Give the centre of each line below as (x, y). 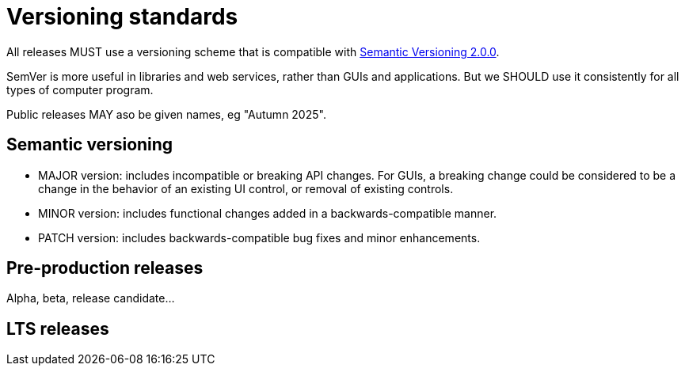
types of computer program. (80, 89)
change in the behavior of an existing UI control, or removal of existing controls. (246, 188)
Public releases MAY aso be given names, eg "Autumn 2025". (166, 114)
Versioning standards (122, 17)
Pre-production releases (105, 268)
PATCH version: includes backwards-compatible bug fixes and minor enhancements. (259, 237)
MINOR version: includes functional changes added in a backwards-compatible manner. (268, 213)
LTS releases (58, 328)
